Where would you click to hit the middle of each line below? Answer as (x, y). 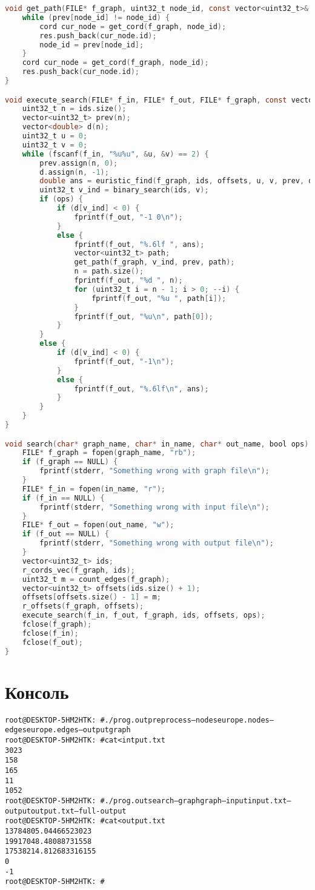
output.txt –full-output (78, 811)
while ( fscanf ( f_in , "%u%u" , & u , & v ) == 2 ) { (115, 154)
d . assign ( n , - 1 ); (74, 172)
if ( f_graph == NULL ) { (70, 462)
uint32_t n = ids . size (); (74, 109)
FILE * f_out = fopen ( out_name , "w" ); (98, 525)
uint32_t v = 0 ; (55, 145)
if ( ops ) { (61, 199)
